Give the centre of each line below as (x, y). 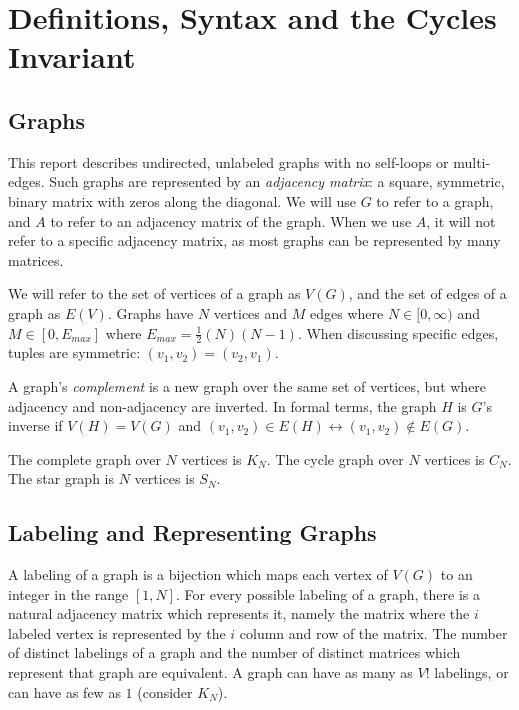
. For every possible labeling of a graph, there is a (328, 593)
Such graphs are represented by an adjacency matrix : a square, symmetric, (277, 181)
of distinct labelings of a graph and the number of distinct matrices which (234, 652)
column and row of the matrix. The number (373, 632)
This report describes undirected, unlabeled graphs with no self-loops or (228, 161)
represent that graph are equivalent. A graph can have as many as (210, 672)
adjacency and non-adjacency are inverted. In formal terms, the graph (222, 405)
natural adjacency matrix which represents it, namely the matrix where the (239, 613)
